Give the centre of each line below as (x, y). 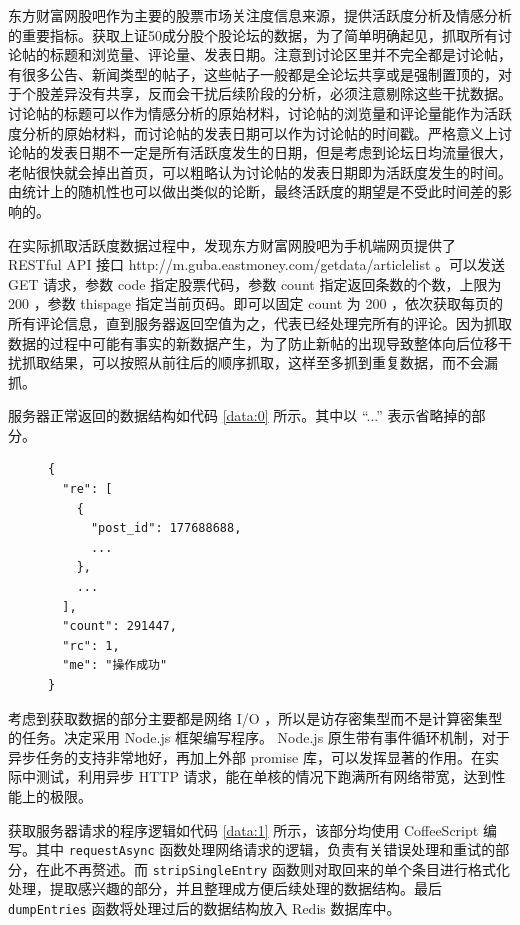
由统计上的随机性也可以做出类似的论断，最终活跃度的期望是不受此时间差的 (253, 191)
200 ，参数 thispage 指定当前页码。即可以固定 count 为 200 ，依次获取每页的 (256, 303)
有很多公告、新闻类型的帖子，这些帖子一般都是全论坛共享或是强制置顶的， (253, 73)
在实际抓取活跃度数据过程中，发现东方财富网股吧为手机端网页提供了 (232, 244)
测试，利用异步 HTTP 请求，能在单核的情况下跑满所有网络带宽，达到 (263, 776)
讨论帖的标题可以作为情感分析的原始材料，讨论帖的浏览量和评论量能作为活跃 (260, 112)
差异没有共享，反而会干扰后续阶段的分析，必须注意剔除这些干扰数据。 (280, 93)
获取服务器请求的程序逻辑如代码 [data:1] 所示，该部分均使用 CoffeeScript (243, 829)
